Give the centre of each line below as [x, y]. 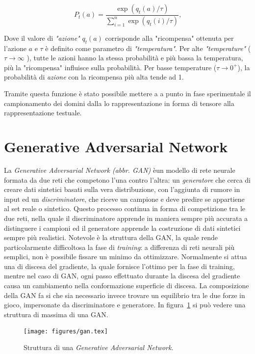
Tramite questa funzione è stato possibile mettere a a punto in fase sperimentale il [127, 94]
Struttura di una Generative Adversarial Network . [99, 347]
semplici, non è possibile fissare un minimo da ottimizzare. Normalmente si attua [126, 257]
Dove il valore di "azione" [42, 38]
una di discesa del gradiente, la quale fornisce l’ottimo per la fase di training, [119, 266]
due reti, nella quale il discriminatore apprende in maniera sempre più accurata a [126, 218]
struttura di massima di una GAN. [56, 314]
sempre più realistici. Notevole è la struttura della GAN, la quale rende [111, 237]
